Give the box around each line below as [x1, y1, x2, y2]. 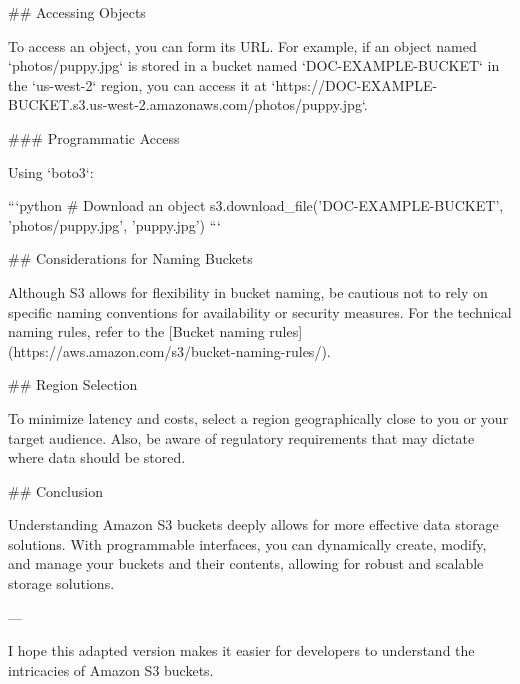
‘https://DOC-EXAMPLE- [271, 74, 438, 95]
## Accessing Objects [8, 2, 146, 22]
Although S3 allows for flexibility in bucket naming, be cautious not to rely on [8, 281, 488, 302]
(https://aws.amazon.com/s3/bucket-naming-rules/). [8, 340, 331, 361]
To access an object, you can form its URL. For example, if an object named [8, 35, 477, 56]
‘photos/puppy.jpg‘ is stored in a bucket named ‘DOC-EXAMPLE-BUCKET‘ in [8, 55, 500, 76]
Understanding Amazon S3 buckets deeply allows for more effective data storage [8, 514, 499, 535]
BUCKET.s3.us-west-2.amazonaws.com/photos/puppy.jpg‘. [8, 94, 368, 115]
